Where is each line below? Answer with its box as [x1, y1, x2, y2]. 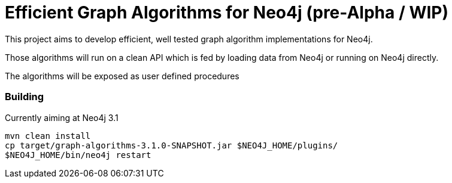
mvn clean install [5, 131, 91, 141]
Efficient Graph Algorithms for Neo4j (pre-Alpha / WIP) [5, 2, 449, 23]
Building [5, 91, 44, 103]
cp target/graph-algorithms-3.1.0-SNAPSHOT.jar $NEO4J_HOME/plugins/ [5, 140, 338, 150]
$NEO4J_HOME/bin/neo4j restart [5, 150, 151, 160]
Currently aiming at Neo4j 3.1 [5, 112, 119, 123]
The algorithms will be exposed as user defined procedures [5, 70, 239, 81]
